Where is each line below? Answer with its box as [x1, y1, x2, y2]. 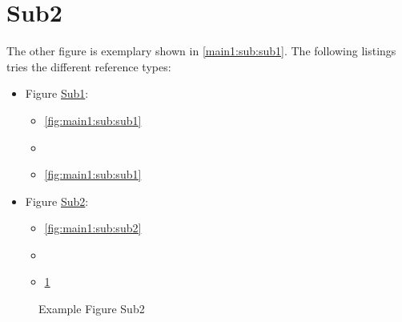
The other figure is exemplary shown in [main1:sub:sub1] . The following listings [6, 42, 396, 59]
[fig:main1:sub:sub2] [44, 219, 142, 236]
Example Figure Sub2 [38, 300, 145, 317]
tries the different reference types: [6, 58, 171, 74]
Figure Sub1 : [25, 85, 89, 102]
